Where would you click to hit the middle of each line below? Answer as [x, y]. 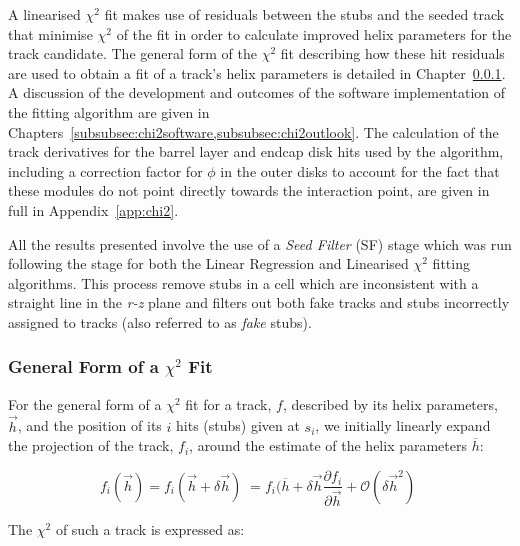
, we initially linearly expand [403, 425]
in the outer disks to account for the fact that [360, 170]
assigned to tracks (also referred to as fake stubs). [160, 321]
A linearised [44, 14]
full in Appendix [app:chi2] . [93, 209]
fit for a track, [228, 403]
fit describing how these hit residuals [392, 53]
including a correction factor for [105, 170]
